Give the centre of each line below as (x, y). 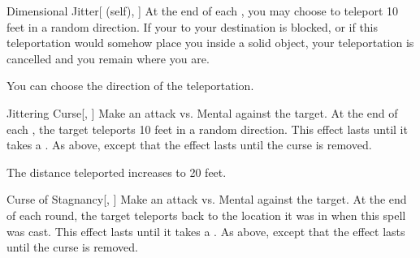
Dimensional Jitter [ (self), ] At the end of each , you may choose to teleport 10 (203, 11)
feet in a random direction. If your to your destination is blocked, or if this (193, 26)
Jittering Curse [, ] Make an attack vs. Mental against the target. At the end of (202, 112)
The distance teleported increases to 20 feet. (117, 172)
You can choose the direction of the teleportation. (130, 86)
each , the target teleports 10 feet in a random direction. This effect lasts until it (207, 129)
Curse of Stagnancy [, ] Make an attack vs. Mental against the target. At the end (207, 199)
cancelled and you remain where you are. (108, 58)
